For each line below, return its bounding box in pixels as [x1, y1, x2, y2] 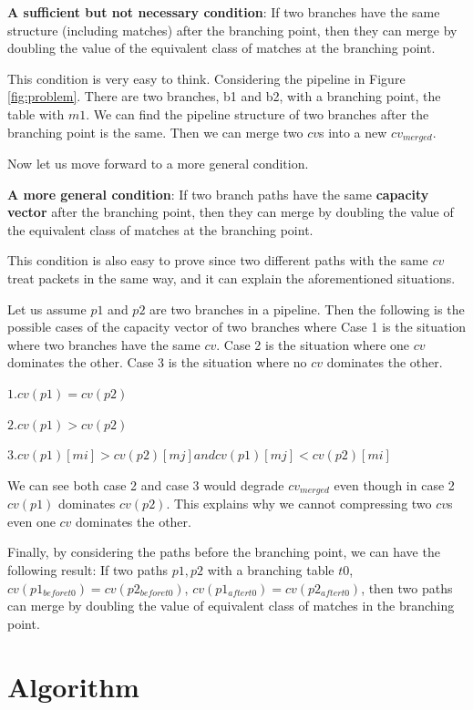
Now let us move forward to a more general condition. [7, 154, 309, 173]
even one [7, 511, 56, 530]
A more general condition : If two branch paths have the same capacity [7, 184, 429, 203]
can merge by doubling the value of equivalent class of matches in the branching [7, 596, 455, 615]
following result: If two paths [7, 560, 168, 579]
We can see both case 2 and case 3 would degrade [7, 475, 284, 494]
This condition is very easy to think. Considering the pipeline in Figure [7, 68, 406, 87]
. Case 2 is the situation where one [216, 334, 410, 354]
